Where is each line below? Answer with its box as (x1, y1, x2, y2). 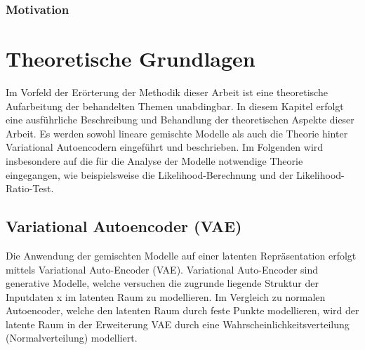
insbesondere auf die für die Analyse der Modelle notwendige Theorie (6, 153, 303, 168)
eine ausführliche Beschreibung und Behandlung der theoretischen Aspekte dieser (6, 112, 354, 127)
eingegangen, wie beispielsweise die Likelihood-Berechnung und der (6, 167, 293, 182)
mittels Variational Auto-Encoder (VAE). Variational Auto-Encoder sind (6, 262, 319, 276)
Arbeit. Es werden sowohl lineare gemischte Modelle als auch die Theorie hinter (6, 126, 348, 140)
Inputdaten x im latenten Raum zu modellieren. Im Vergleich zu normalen (6, 289, 326, 304)
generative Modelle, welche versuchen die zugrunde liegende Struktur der (6, 276, 319, 290)
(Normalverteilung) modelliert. (6, 330, 138, 345)
